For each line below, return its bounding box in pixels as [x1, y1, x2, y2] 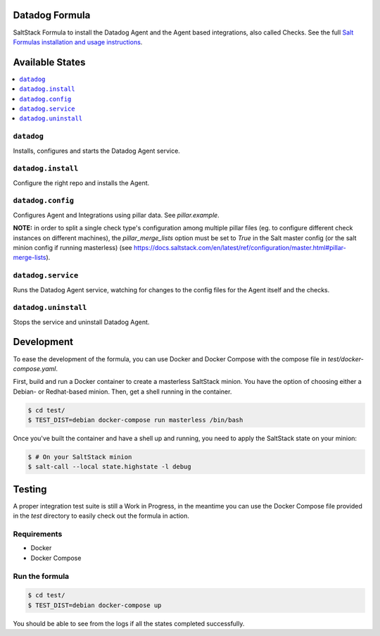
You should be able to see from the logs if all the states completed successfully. [13, 619, 245, 628]
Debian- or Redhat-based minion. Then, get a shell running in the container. [13, 387, 232, 396]
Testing [13, 483, 47, 495]
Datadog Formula [13, 9, 91, 21]
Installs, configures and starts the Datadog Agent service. [13, 146, 181, 155]
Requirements [13, 529, 63, 539]
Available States [13, 56, 86, 68]
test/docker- [327, 354, 364, 363]
